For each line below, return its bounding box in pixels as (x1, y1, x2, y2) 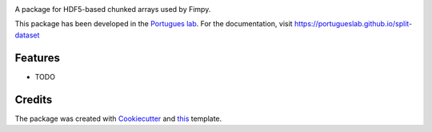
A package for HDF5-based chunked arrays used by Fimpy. (14, 5, 211, 14)
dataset (14, 30, 40, 40)
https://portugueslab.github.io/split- (294, 19, 413, 29)
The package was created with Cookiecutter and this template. (14, 114, 222, 123)
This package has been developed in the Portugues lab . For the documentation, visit (14, 19, 293, 29)
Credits (14, 92, 53, 107)
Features (14, 51, 60, 64)
